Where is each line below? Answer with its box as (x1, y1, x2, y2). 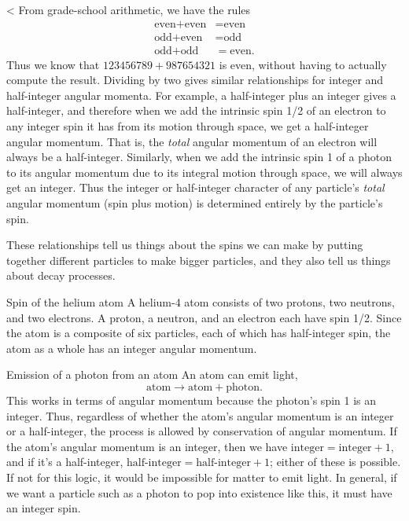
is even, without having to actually (219, 56, 387, 72)
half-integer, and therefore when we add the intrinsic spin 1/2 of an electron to (6, 102, 386, 119)
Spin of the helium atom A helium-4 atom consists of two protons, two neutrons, (6, 294, 395, 310)
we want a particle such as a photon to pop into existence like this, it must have (6, 484, 392, 501)
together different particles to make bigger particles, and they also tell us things (6, 251, 391, 268)
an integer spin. (6, 500, 81, 516)
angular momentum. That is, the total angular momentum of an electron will (6, 133, 378, 149)
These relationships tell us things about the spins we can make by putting (6, 237, 363, 253)
